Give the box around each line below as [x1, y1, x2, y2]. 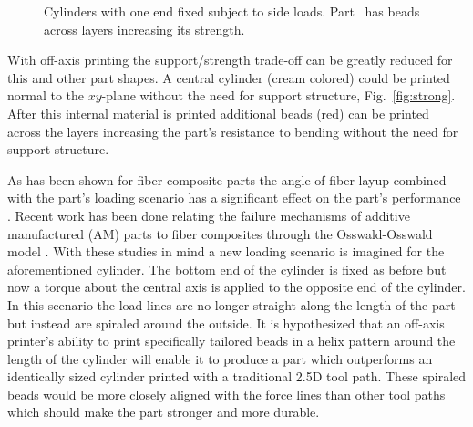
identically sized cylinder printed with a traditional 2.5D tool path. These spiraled [7, 367, 467, 386]
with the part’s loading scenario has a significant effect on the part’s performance [7, 188, 461, 207]
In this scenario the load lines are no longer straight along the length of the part [7, 295, 456, 314]
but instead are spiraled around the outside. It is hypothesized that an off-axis [7, 313, 445, 332]
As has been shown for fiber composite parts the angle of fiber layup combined [7, 170, 447, 189]
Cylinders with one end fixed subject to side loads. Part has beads [44, 2, 420, 20]
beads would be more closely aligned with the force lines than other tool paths [7, 384, 446, 403]
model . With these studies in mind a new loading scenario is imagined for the [7, 242, 445, 261]
